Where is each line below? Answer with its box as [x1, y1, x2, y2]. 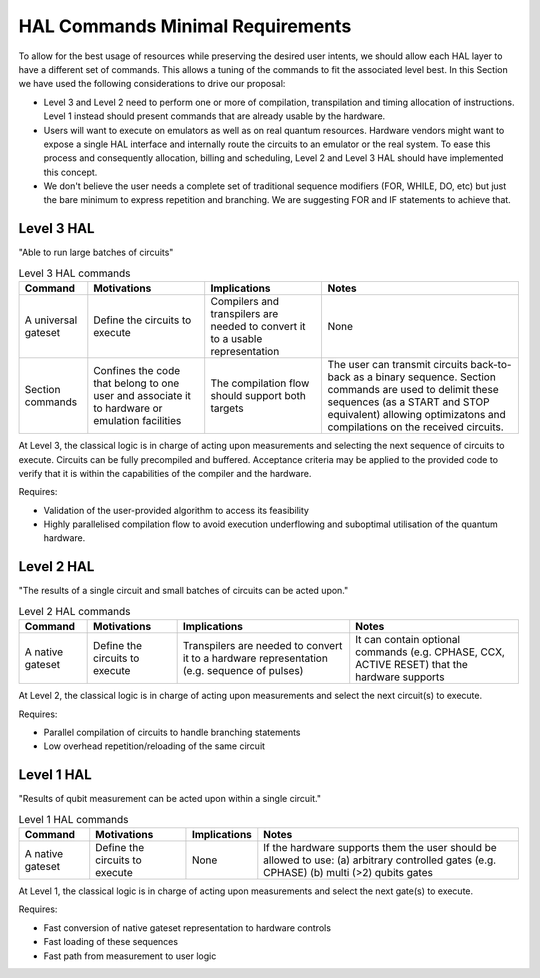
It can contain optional [355, 633, 460, 647]
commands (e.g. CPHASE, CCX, [355, 645, 505, 659]
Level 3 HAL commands [18, 266, 131, 280]
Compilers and [210, 295, 280, 309]
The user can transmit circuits [327, 358, 469, 372]
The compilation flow [210, 376, 310, 390]
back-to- [470, 358, 512, 372]
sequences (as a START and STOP [327, 395, 490, 409]
